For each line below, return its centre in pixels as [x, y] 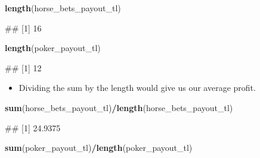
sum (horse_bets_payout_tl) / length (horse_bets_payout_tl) [119, 107]
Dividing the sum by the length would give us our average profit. [137, 88]
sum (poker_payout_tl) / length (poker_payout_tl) [99, 148]
